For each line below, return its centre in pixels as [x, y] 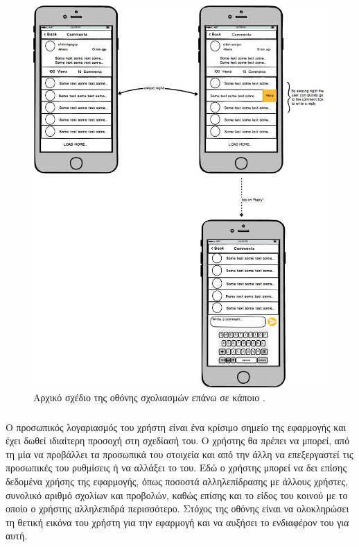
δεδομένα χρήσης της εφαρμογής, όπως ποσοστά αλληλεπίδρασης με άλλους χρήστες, [177, 481]
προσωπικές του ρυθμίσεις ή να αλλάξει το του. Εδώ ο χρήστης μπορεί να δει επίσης [176, 468]
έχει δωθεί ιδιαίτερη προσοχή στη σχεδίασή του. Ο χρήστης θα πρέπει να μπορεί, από [178, 440]
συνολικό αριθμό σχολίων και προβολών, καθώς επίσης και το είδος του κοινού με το [177, 495]
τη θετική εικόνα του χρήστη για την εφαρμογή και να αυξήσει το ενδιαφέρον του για [177, 522]
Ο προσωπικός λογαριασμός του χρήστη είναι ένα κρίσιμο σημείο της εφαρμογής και [176, 427]
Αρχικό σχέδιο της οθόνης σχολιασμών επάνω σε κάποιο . [149, 397]
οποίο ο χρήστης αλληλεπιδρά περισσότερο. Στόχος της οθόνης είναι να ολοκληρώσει [177, 508]
